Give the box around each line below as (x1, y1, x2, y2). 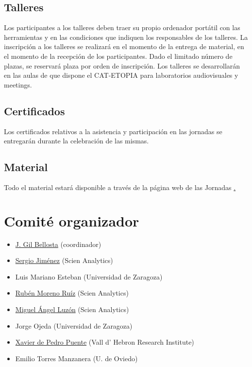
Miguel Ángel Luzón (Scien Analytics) (15, 304, 129, 315)
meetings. (4, 79, 32, 89)
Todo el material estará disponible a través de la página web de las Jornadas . (4, 182, 236, 192)
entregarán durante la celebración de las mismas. (4, 136, 149, 146)
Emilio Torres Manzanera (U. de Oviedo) (15, 353, 138, 363)
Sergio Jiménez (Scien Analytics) (15, 255, 113, 265)
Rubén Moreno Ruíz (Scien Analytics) (15, 288, 129, 298)
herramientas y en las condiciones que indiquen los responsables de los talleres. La (4, 32, 248, 42)
